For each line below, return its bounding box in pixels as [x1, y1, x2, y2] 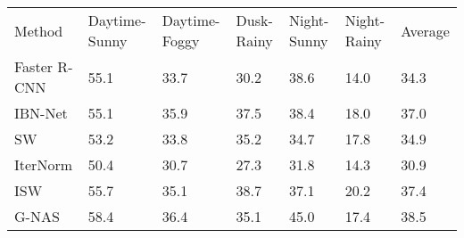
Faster [14, 56, 54, 77]
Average [401, 20, 450, 41]
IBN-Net [14, 103, 68, 123]
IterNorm [14, 154, 72, 175]
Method [14, 20, 63, 41]
